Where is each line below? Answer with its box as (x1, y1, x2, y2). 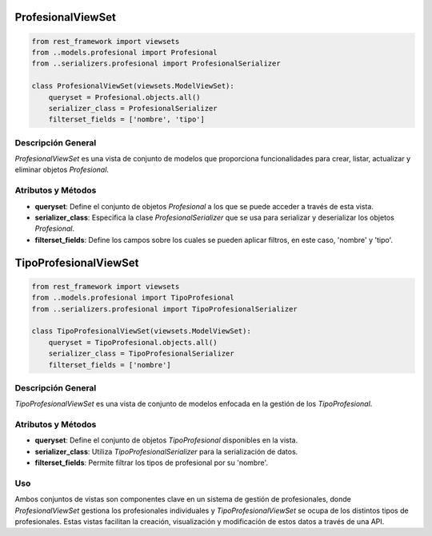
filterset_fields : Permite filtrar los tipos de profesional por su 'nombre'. (34, 458, 268, 467)
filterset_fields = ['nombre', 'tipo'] (48, 115, 206, 124)
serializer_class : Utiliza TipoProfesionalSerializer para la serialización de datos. (34, 447, 298, 456)
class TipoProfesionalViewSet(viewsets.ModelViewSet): (31, 327, 251, 335)
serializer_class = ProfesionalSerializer (48, 104, 218, 113)
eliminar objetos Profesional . (14, 165, 110, 175)
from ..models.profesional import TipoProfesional (31, 293, 235, 303)
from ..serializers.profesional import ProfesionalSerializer (31, 59, 281, 68)
